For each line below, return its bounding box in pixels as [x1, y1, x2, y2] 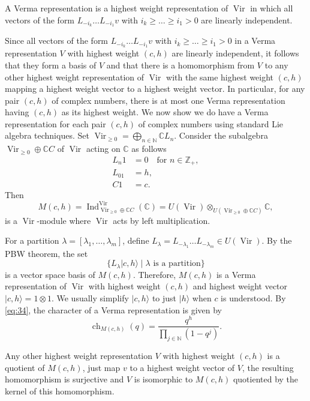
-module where [37, 214, 91, 226]
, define [122, 234, 149, 247]
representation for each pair [5, 117, 106, 130]
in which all [250, 2, 293, 14]
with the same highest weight [166, 70, 274, 83]
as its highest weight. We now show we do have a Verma [61, 106, 269, 118]
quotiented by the [233, 373, 299, 385]
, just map [82, 361, 121, 373]
